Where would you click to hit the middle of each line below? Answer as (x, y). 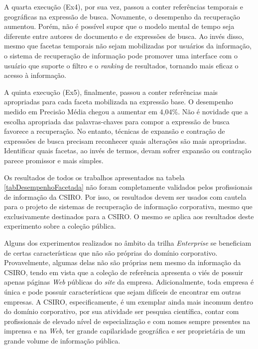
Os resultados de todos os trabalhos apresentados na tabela (94, 177)
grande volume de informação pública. (62, 341)
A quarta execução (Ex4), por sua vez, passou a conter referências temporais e (124, 6)
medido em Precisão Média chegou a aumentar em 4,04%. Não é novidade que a (126, 111)
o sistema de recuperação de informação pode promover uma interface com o (121, 55)
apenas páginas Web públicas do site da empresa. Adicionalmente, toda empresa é (129, 282)
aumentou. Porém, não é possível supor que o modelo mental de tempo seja (119, 26)
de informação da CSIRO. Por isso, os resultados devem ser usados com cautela (125, 196)
